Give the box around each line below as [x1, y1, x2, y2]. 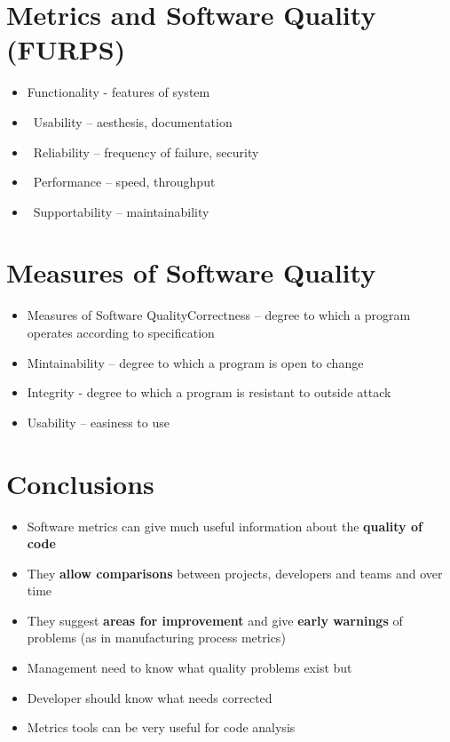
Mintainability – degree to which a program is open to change [27, 353, 364, 371]
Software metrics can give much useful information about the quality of [27, 516, 422, 535]
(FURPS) [6, 31, 126, 68]
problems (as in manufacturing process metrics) [27, 628, 286, 647]
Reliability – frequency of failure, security [33, 142, 259, 161]
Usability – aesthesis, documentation [33, 112, 233, 131]
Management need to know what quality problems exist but [27, 658, 352, 677]
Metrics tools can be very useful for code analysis [27, 718, 296, 737]
